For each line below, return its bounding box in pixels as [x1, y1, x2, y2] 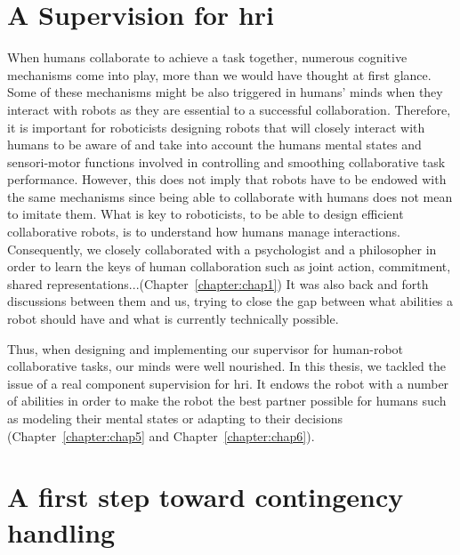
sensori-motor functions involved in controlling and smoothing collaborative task [7, 152, 446, 171]
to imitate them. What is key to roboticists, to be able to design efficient [7, 205, 404, 223]
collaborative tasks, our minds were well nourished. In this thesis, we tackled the [7, 357, 446, 375]
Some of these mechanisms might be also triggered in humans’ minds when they [7, 83, 443, 101]
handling [7, 513, 116, 550]
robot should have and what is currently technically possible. [7, 310, 339, 328]
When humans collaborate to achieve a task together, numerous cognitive [7, 48, 408, 67]
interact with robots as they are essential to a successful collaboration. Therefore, [7, 100, 451, 118]
